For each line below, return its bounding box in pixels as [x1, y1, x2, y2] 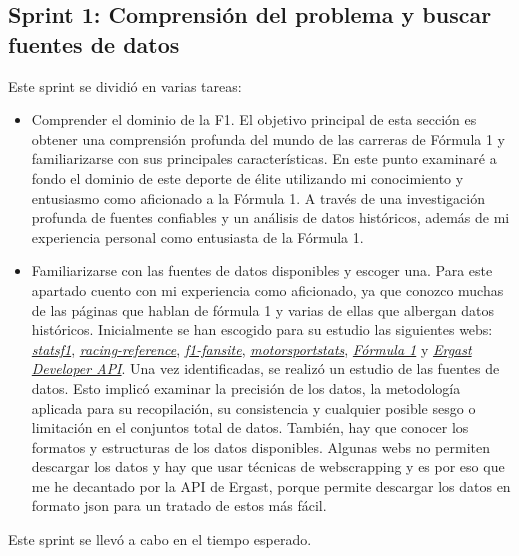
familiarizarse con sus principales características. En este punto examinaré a [31, 148, 497, 169]
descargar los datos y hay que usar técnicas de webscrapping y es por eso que [31, 456, 505, 477]
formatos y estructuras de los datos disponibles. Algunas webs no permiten [31, 436, 490, 457]
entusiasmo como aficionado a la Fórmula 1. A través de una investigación [31, 187, 486, 208]
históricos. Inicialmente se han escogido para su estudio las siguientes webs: [31, 319, 493, 340]
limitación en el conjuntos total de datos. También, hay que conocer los [31, 417, 469, 438]
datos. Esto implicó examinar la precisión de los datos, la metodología [31, 377, 461, 398]
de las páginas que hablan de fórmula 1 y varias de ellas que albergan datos [31, 299, 494, 320]
